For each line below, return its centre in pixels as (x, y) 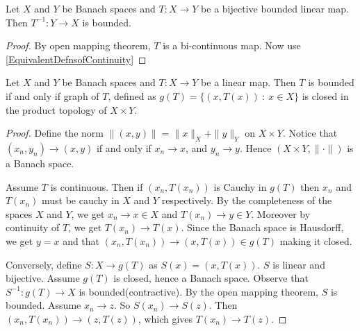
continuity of (33, 227)
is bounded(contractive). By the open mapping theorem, (199, 291)
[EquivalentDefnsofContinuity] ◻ (76, 59)
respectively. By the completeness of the (247, 200)
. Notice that (310, 133)
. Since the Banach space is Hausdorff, (262, 227)
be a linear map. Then (248, 82)
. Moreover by (281, 213)
